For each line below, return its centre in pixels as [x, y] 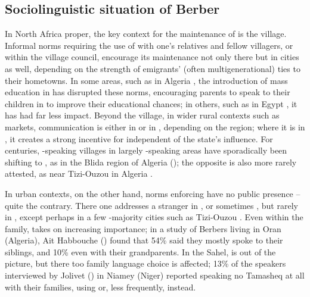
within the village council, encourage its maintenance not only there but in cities [152, 57]
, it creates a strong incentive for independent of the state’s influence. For [139, 138]
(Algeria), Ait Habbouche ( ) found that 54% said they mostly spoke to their [144, 240]
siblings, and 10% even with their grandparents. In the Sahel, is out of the [140, 251]
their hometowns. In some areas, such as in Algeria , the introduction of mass [146, 80]
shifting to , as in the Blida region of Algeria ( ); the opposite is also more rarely [151, 162]
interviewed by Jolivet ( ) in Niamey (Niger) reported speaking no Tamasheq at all [155, 275]
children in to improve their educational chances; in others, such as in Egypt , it [151, 103]
